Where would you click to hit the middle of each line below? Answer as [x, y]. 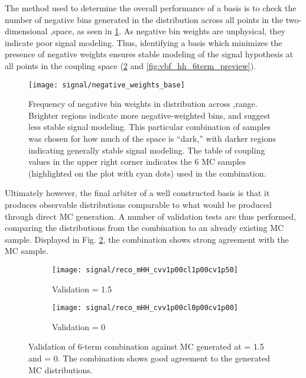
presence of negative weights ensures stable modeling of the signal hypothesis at [149, 54]
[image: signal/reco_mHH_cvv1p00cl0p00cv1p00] [145, 308]
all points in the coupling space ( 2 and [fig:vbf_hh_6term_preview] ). [130, 65]
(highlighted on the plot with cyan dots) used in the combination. [147, 173]
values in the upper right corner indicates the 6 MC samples [137, 162]
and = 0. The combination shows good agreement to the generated [149, 358]
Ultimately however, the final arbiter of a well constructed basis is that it [137, 193]
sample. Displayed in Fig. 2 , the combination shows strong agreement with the [147, 239]
